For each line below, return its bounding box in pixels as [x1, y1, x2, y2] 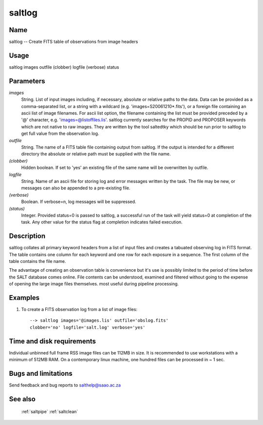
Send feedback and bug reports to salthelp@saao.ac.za [9, 382, 121, 388]
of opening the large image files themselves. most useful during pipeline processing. [9, 281, 179, 287]
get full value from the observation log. [21, 130, 99, 136]
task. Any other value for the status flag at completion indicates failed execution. [21, 219, 183, 225]
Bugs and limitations [9, 369, 73, 377]
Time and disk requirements [9, 337, 96, 345]
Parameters [9, 77, 45, 85]
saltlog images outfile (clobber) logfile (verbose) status [9, 64, 119, 70]
